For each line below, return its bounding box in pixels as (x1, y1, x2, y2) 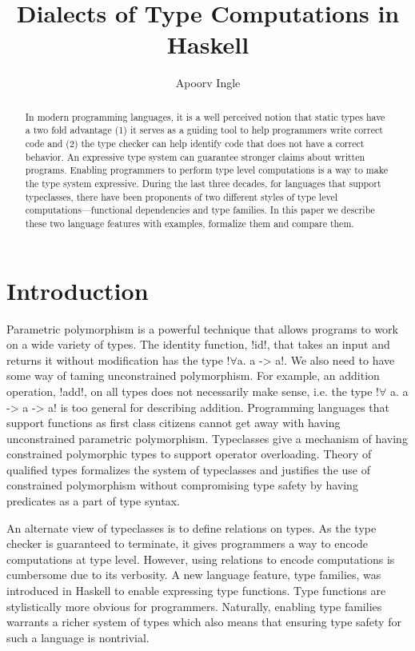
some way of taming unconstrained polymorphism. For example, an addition (6, 367, 380, 384)
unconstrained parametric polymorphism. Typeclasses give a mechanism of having (6, 429, 408, 446)
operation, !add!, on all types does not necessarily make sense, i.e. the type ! (6, 382, 380, 399)
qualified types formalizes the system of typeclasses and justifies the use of (6, 461, 370, 477)
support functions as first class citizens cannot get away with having (6, 414, 341, 431)
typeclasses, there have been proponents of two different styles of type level (25, 190, 337, 203)
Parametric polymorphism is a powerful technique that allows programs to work (6, 320, 398, 337)
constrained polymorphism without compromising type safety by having (6, 477, 358, 493)
